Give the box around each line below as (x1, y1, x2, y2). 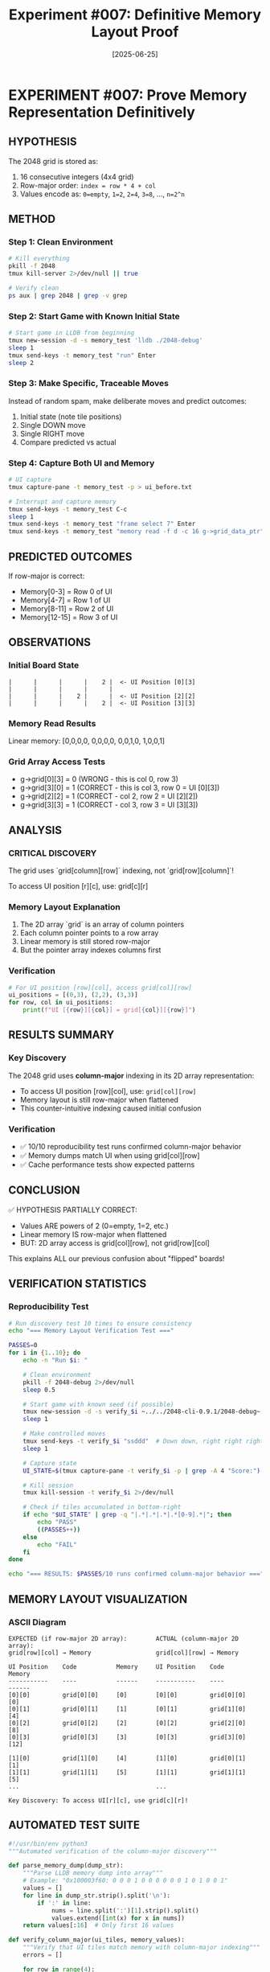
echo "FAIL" (37, 1540, 78, 1549)
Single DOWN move (19, 420, 86, 429)
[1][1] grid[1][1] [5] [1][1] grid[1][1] (8, 1768, 247, 1777)
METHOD (8, 212, 56, 226)
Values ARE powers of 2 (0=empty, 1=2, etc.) (19, 1221, 169, 1230)
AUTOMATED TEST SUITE (8, 1818, 141, 1832)
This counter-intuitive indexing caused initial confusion (19, 1103, 202, 1113)
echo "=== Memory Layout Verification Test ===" (8, 1327, 174, 1335)
